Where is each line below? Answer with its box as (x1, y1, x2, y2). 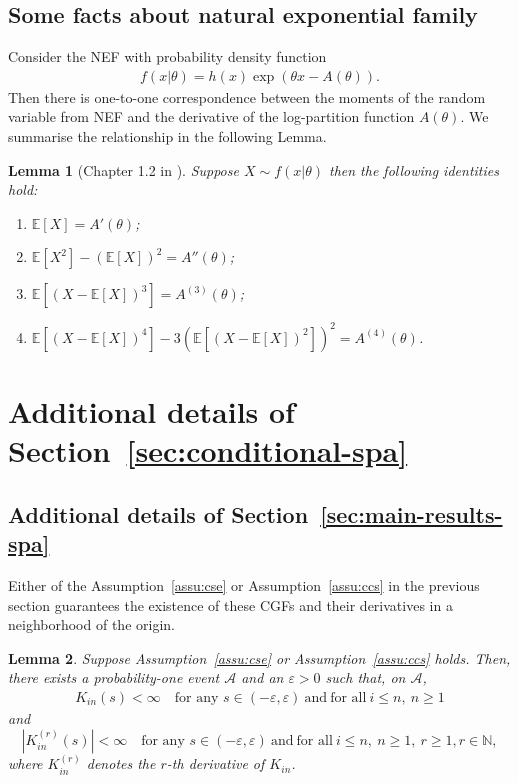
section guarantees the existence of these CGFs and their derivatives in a (8, 594, 453, 615)
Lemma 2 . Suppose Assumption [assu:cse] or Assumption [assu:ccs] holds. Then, (8, 647, 511, 668)
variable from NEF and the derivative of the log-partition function (8, 106, 415, 127)
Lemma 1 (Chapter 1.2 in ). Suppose (8, 159, 239, 180)
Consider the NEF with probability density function (8, 46, 327, 67)
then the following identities (328, 159, 499, 180)
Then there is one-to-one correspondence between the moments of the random (8, 86, 486, 107)
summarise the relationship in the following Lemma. (8, 126, 327, 147)
